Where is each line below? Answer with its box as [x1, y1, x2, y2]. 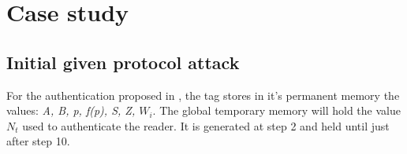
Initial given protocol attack [6, 49, 240, 74]
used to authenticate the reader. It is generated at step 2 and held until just [22, 117, 390, 134]
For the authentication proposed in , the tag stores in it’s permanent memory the [6, 86, 400, 103]
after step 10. [6, 133, 70, 149]
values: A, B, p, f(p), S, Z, [6, 102, 136, 119]
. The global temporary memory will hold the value [152, 102, 401, 119]
